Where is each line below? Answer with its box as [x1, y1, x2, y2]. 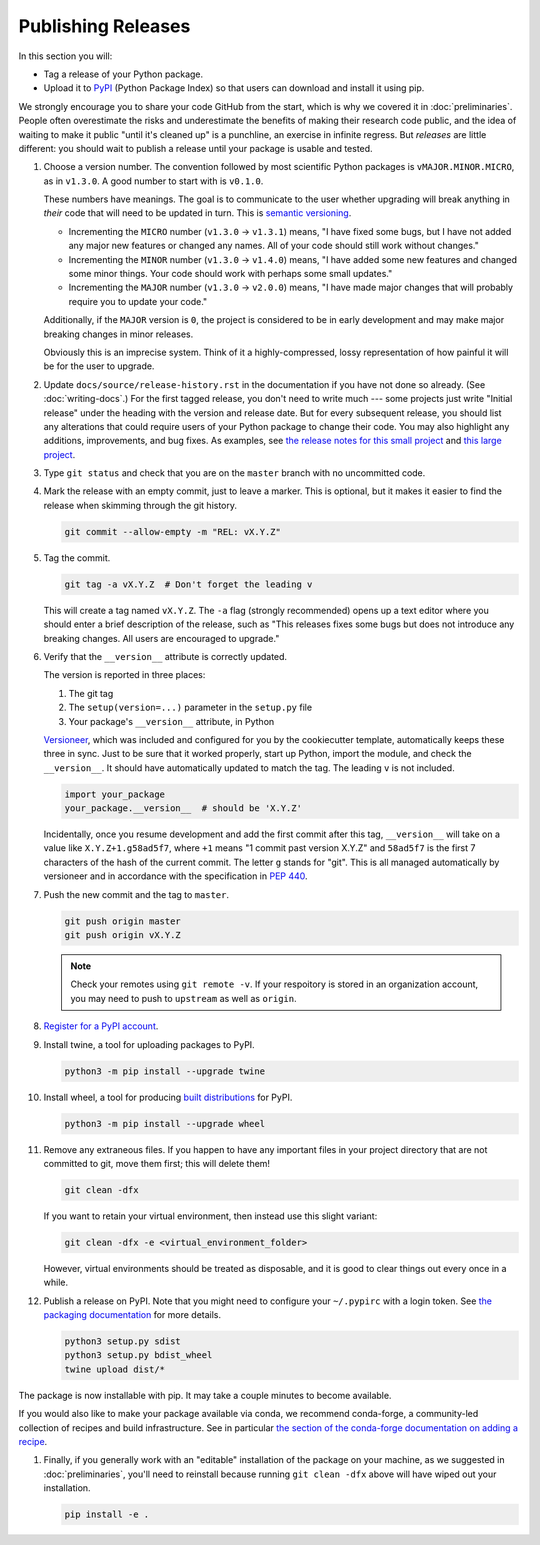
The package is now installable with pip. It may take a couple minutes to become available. [18, 1389, 392, 1401]
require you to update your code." [68, 295, 208, 307]
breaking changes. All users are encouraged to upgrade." [43, 632, 280, 644]
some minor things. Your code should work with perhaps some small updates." [68, 268, 393, 280]
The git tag [68, 687, 114, 699]
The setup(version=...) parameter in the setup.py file [68, 701, 313, 714]
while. [43, 1276, 69, 1289]
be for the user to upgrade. [43, 360, 155, 372]
